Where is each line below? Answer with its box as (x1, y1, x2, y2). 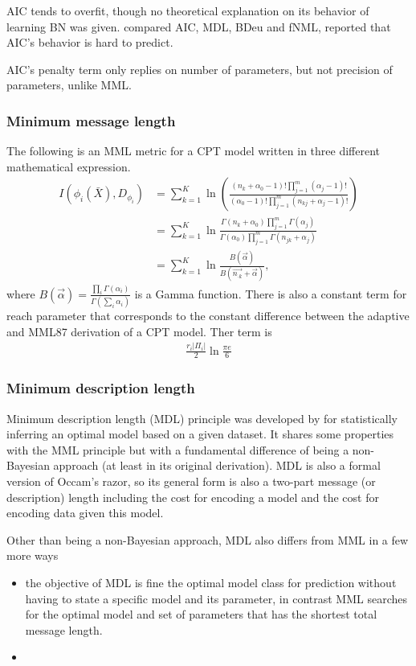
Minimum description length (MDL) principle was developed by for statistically (6, 409, 398, 426)
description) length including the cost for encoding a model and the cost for (6, 488, 379, 505)
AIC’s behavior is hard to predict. (6, 34, 173, 51)
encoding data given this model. (6, 504, 164, 521)
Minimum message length (6, 110, 176, 130)
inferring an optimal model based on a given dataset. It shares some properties (6, 425, 394, 442)
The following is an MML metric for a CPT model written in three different (6, 142, 380, 159)
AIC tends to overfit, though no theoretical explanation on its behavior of (6, 2, 369, 18)
